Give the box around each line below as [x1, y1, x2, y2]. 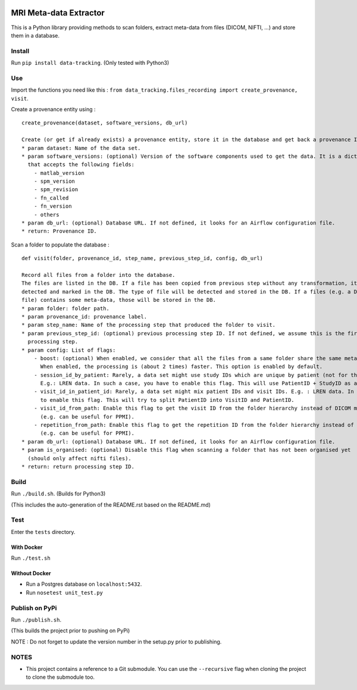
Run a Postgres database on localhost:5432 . [26, 580, 142, 588]
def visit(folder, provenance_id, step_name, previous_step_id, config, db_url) [21, 255, 264, 262]
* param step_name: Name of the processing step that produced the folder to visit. [21, 321, 276, 329]
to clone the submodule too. [26, 673, 95, 681]
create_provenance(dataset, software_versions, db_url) [21, 120, 188, 126]
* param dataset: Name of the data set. [21, 145, 141, 151]
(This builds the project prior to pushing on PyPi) [11, 627, 130, 634]
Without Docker [11, 570, 51, 577]
